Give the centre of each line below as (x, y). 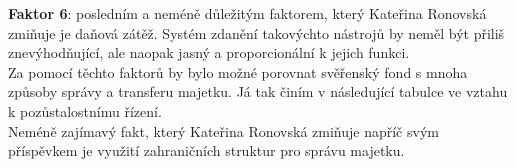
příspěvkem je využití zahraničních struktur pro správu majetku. (206, 150)
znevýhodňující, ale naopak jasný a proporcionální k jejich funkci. (209, 52)
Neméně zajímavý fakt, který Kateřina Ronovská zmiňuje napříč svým (223, 130)
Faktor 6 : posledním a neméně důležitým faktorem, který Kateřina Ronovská (247, 13)
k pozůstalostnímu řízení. (85, 110)
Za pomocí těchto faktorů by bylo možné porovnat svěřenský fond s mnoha (238, 71)
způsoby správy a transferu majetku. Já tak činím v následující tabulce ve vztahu (258, 91)
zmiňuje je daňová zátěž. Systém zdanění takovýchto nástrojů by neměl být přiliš (256, 32)
